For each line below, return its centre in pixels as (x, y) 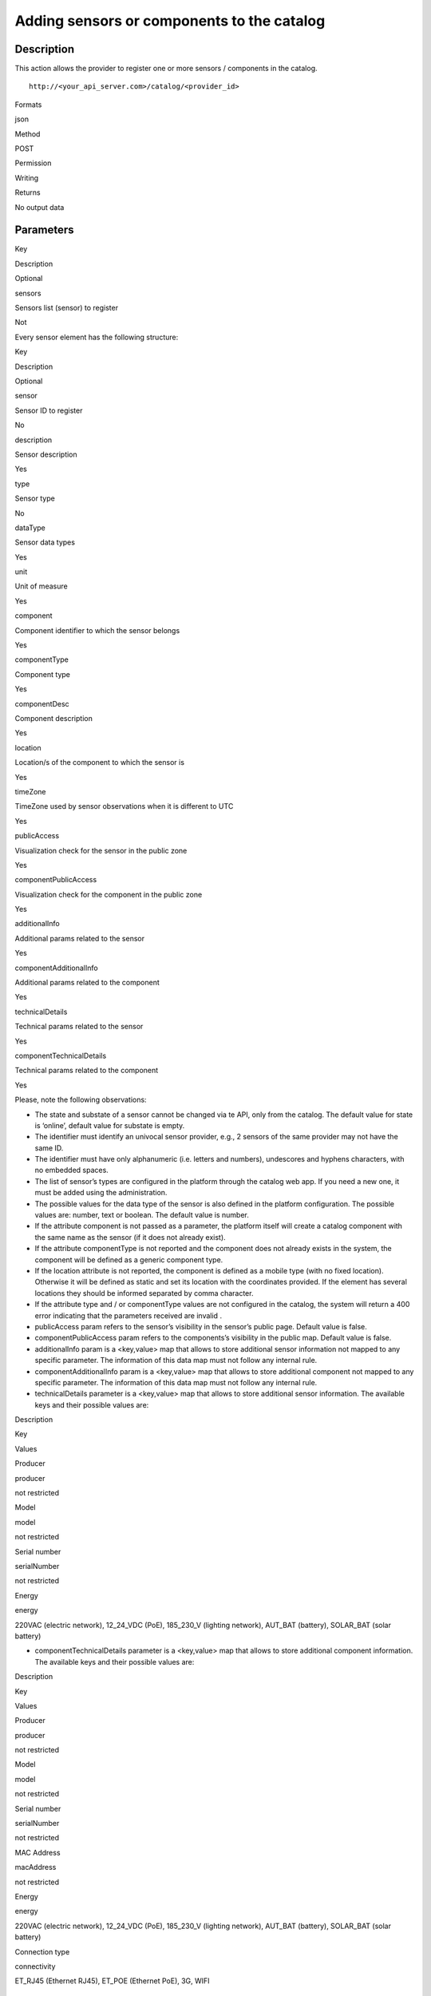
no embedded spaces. (72, 1170)
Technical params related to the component (87, 1071)
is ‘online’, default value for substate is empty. (110, 1125)
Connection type (42, 1951)
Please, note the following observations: (81, 1100)
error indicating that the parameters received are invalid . (129, 1315)
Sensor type (35, 498)
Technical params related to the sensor (79, 1027)
